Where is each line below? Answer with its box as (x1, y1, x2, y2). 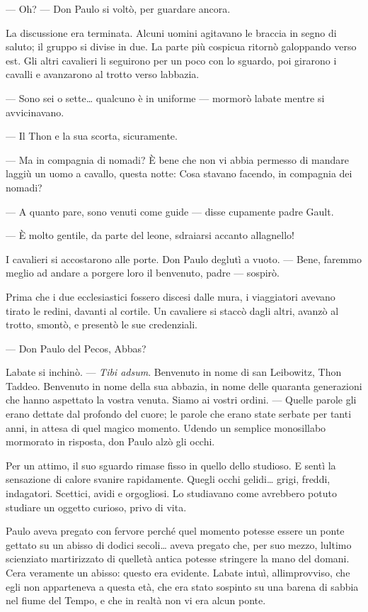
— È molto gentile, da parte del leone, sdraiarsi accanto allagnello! (6, 228, 295, 243)
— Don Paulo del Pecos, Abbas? (6, 340, 146, 355)
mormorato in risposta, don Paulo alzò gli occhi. (6, 434, 215, 449)
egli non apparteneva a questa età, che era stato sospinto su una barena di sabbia (6, 579, 359, 594)
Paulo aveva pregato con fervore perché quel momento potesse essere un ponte (6, 523, 345, 538)
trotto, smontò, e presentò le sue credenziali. (6, 317, 197, 332)
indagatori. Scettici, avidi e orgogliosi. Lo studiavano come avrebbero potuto (6, 486, 337, 501)
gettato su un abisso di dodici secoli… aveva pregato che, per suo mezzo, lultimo (6, 537, 352, 552)
